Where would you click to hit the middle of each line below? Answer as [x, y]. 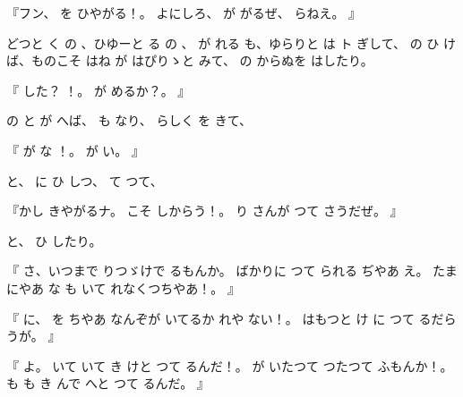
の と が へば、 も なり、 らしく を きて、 [129, 120]
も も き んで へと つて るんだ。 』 [108, 383]
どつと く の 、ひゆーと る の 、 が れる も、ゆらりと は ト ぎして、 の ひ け [231, 42]
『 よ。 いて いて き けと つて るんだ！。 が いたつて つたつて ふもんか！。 [230, 365]
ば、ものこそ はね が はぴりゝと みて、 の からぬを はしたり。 [190, 60]
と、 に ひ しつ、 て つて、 [85, 180]
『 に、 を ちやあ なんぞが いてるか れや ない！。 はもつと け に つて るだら [231, 318]
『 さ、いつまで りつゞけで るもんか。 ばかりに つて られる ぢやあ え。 [218, 270]
